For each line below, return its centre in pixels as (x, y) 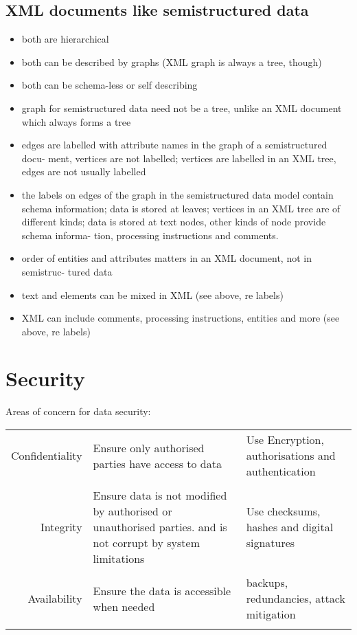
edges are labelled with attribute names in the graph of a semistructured (174, 145)
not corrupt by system (146, 543)
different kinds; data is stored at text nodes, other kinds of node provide (174, 222)
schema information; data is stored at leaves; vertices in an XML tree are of (181, 208)
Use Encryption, (285, 440)
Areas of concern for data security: (78, 411)
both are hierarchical (65, 39)
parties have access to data (157, 463)
